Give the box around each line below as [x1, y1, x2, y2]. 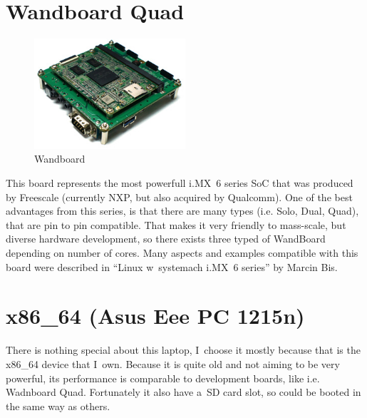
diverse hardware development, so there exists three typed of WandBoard [6, 231, 326, 246]
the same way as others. [6, 398, 110, 413]
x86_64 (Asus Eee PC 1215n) [6, 301, 305, 330]
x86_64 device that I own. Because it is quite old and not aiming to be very [6, 356, 340, 371]
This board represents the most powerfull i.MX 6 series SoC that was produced [6, 175, 353, 190]
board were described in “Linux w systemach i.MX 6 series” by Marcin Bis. [6, 259, 338, 274]
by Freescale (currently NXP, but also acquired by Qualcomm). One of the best [6, 189, 353, 204]
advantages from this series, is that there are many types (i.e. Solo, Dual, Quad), [6, 203, 359, 218]
